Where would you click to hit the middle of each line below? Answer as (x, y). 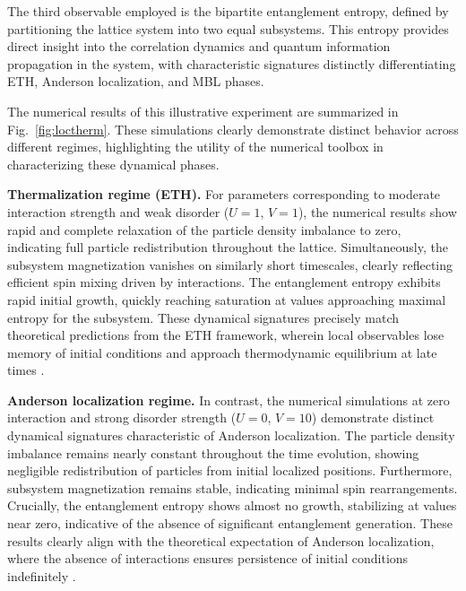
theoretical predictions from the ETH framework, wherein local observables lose (226, 335)
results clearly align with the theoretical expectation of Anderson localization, (221, 540)
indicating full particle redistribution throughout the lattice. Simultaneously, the (228, 247)
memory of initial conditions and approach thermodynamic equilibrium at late (222, 352)
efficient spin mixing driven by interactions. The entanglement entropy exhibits (224, 282)
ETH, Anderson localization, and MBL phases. (136, 81)
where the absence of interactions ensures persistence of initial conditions (208, 558)
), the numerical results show (377, 211)
